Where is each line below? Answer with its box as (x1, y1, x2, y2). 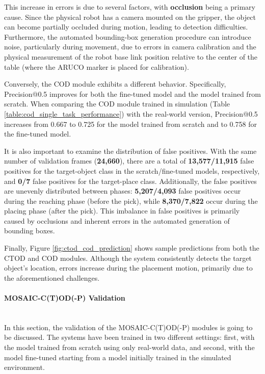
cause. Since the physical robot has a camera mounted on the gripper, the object (4, 11, 256, 22)
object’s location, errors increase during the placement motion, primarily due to (4, 262, 253, 273)
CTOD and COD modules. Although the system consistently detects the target (4, 252, 252, 263)
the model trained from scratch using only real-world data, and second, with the (4, 342, 255, 353)
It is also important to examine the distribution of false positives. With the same (4, 145, 257, 156)
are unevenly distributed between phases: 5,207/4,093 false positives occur (4, 185, 241, 196)
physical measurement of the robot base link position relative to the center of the (4, 51, 258, 62)
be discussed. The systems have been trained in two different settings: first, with (4, 332, 255, 342)
